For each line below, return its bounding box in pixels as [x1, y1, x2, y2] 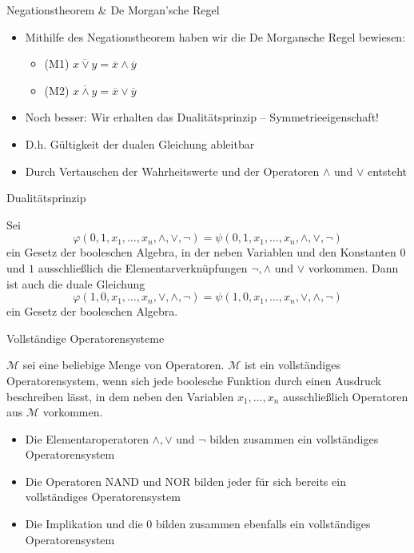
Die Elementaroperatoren [25, 430, 149, 447]
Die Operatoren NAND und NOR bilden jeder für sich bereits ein [25, 472, 346, 489]
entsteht [367, 162, 407, 179]
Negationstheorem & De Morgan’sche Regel [6, 2, 220, 18]
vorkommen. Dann [308, 259, 399, 276]
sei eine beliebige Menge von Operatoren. [22, 356, 225, 373]
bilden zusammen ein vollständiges [209, 430, 379, 447]
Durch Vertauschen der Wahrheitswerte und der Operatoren [25, 162, 320, 179]
